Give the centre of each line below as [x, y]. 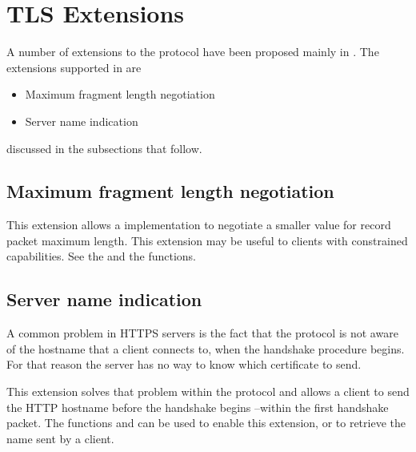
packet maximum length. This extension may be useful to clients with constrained [207, 240]
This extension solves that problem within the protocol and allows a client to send [208, 391]
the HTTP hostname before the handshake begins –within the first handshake [198, 407]
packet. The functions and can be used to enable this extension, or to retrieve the [206, 423]
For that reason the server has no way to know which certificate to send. [184, 364]
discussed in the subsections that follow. [104, 148]
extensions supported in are [74, 67]
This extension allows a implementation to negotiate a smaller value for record [199, 225]
